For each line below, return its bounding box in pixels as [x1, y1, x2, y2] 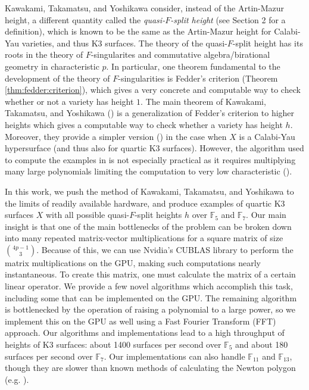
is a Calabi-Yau [239, 130, 295, 142]
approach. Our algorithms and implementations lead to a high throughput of [5, 326, 285, 339]
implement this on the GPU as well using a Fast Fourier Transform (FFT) [5, 314, 276, 327]
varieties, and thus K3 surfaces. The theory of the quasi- [21, 36, 227, 49]
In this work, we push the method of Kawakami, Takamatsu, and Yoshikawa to [5, 185, 294, 197]
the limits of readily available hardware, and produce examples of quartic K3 [5, 196, 285, 209]
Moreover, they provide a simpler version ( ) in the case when [5, 130, 227, 142]
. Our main [246, 208, 286, 221]
